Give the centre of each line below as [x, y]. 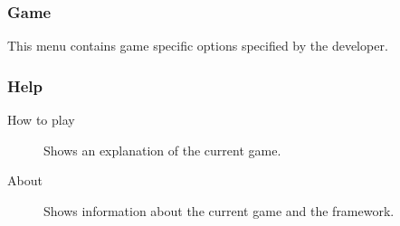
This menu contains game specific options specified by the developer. [198, 46]
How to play [41, 120]
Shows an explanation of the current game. [162, 150]
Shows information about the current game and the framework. [219, 210]
